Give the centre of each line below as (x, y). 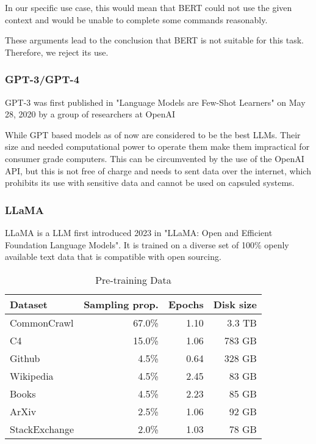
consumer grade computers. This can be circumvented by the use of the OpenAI (155, 158)
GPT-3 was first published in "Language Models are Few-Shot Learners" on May (155, 102)
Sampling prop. (121, 304)
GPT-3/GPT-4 (42, 79)
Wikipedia (32, 376)
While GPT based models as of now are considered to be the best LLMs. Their (153, 134)
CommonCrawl (42, 322)
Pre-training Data (133, 279)
